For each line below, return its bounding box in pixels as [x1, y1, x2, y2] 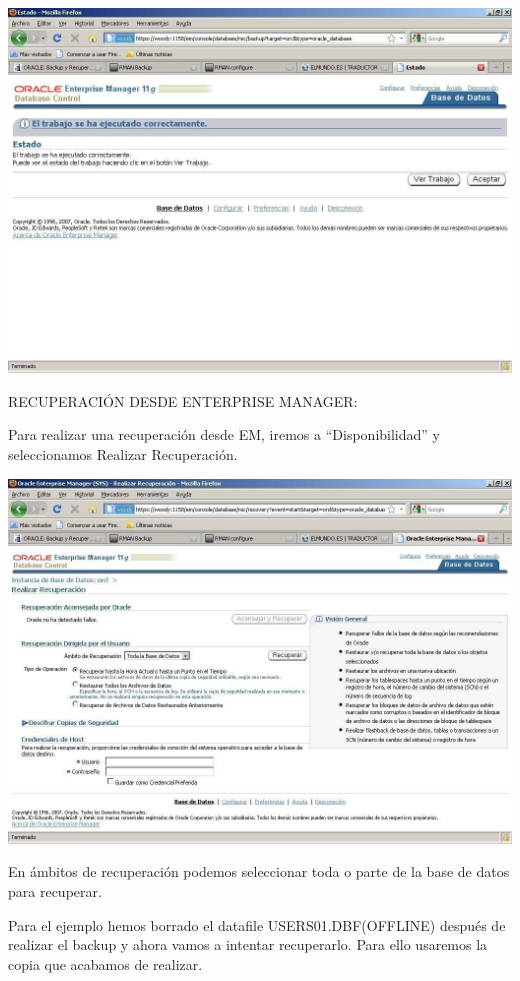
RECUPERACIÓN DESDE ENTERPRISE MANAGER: [8, 390, 358, 411]
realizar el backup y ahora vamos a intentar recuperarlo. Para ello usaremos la [8, 934, 488, 955]
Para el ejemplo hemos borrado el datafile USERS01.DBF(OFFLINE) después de [8, 914, 506, 935]
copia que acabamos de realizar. [8, 953, 203, 974]
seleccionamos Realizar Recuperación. [8, 443, 238, 464]
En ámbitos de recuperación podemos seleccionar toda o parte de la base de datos [8, 861, 510, 882]
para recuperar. [8, 880, 102, 901]
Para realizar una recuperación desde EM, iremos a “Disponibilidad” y [8, 424, 440, 445]
